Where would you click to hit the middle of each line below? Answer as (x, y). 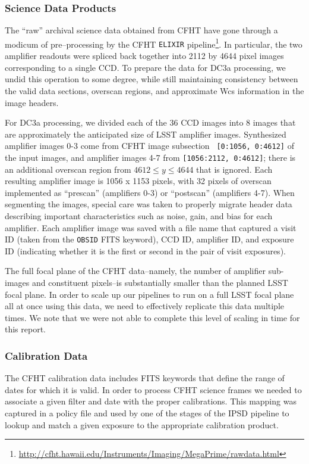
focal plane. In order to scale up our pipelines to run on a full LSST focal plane (149, 294)
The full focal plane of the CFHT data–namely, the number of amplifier (135, 271)
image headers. (32, 102)
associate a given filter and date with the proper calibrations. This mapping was (151, 401)
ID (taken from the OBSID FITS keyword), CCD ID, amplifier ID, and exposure (149, 239)
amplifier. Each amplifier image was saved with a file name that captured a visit (151, 227)
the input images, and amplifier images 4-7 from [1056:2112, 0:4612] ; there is (150, 157)
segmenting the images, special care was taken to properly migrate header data (149, 204)
